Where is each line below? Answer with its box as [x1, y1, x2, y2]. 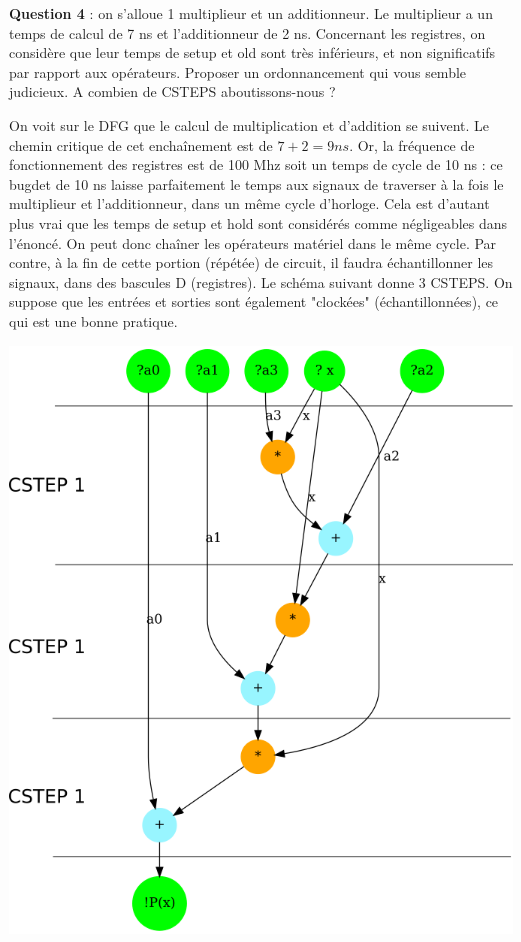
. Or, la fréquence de [349, 134, 475, 155]
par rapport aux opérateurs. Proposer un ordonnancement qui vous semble [9, 61, 467, 82]
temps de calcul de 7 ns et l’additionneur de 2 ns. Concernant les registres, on [9, 22, 486, 43]
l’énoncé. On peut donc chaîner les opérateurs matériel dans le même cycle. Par [9, 232, 497, 253]
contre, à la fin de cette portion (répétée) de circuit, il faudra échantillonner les [9, 252, 494, 273]
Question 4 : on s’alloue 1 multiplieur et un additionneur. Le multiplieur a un [9, 3, 493, 23]
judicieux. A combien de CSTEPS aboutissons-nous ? [9, 81, 336, 102]
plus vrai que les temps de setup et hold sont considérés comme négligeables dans [9, 212, 508, 233]
